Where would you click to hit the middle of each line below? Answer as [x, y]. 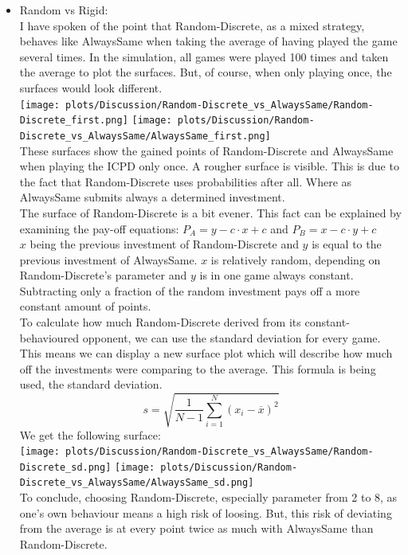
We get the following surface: [90, 434]
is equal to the [347, 244]
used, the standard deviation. [91, 384]
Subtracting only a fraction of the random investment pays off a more [190, 290]
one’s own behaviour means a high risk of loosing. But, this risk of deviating [206, 512]
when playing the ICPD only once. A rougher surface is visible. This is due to [209, 166]
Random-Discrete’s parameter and [103, 275]
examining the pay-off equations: [99, 228]
